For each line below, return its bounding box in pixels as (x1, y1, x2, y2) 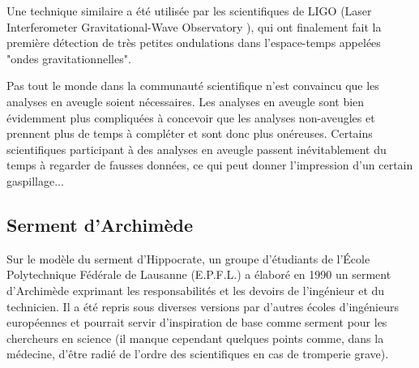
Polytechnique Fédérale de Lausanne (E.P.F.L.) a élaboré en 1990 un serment (6, 266, 391, 283)
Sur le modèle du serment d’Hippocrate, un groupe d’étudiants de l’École (6, 250, 370, 267)
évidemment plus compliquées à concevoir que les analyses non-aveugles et (6, 109, 375, 126)
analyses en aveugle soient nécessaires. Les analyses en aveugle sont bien (6, 92, 365, 109)
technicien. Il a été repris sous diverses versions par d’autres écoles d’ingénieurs (6, 297, 399, 315)
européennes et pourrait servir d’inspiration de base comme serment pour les (6, 314, 387, 331)
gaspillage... (6, 172, 64, 189)
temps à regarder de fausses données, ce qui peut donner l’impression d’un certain (6, 156, 413, 173)
